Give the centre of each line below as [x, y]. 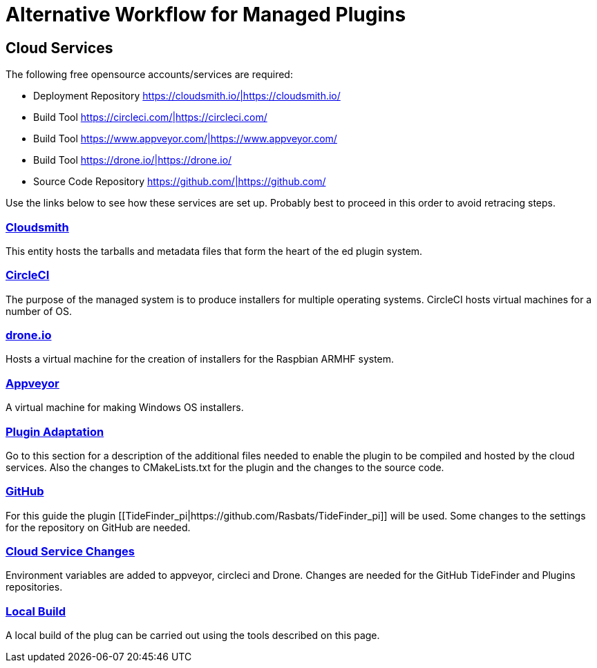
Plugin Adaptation [55, 431]
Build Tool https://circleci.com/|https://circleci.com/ [150, 117]
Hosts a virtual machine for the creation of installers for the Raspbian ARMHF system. [200, 359]
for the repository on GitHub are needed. [98, 527]
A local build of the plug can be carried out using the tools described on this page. [193, 636]
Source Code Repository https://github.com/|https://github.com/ [180, 182]
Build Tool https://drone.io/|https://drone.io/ [133, 160]
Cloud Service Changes [70, 552]
